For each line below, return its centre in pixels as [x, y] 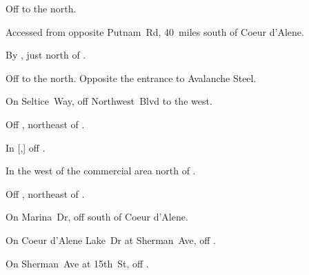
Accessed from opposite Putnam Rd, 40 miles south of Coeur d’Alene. [155, 31]
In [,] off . [26, 147]
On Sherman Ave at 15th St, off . [77, 263]
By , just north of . [46, 55]
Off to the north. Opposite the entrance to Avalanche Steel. [131, 78]
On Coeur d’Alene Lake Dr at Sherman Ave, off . [111, 240]
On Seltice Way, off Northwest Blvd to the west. [109, 101]
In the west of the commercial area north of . [101, 171]
